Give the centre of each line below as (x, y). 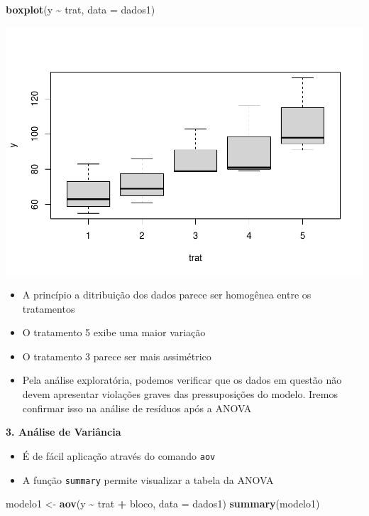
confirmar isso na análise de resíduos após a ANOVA (137, 408)
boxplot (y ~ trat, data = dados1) (81, 9)
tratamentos (49, 308)
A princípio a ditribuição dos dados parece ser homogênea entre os (167, 295)
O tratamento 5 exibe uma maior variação (114, 332)
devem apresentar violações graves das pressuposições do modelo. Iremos (180, 394)
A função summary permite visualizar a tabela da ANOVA (148, 479)
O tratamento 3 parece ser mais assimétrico (117, 356)
